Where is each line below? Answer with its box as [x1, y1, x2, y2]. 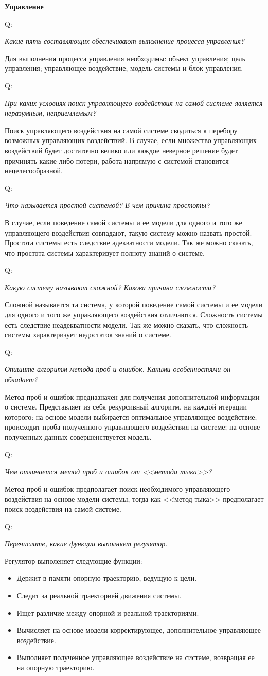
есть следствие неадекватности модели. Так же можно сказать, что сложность [5, 319, 248, 330]
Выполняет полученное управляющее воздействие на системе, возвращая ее [16, 652, 255, 663]
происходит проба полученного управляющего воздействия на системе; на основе [5, 421, 260, 432]
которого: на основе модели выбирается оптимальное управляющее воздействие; [5, 411, 257, 422]
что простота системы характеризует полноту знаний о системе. [5, 247, 205, 258]
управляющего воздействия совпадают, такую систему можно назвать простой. [5, 227, 252, 238]
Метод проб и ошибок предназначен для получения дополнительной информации [5, 391, 260, 402]
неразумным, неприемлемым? [5, 108, 96, 118]
